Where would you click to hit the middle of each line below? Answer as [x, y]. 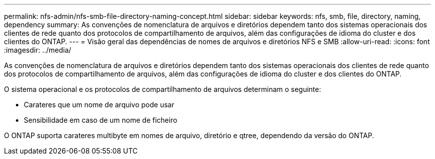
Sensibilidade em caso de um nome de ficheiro [101, 120]
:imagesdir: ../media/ [38, 50]
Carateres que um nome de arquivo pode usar [99, 105]
